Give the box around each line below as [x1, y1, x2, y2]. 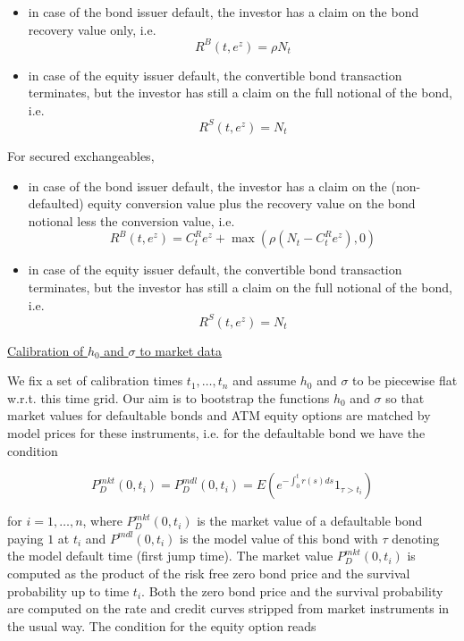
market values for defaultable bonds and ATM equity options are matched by [7, 406, 431, 425]
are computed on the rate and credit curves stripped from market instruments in [7, 599, 450, 618]
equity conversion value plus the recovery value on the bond [88, 194, 416, 213]
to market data [139, 341, 223, 359]
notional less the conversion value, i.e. [28, 211, 235, 230]
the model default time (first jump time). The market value [7, 546, 333, 565]
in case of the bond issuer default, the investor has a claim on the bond [28, 3, 419, 21]
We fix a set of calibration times [7, 371, 183, 390]
